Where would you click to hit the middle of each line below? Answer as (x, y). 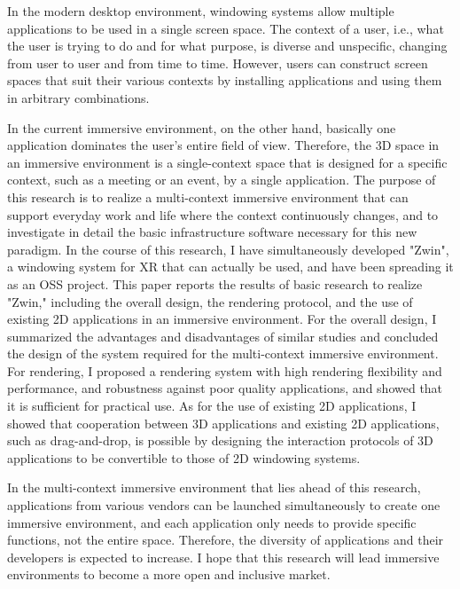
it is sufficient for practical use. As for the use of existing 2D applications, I (212, 406)
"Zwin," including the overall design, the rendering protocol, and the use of (210, 301)
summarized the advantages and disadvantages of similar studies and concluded (223, 336)
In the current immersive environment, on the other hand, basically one (202, 127)
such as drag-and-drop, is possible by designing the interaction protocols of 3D (220, 440)
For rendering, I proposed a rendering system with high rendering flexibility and (225, 370)
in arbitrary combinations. (78, 97)
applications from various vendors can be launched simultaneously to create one (224, 505)
